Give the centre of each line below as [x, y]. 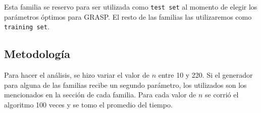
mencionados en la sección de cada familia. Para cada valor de [100, 95]
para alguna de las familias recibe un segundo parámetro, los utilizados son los [125, 84]
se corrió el [222, 95]
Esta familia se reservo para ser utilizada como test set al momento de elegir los [131, 7]
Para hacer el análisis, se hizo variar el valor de [77, 75]
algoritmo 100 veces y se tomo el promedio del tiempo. [88, 104]
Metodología [37, 54]
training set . [27, 26]
